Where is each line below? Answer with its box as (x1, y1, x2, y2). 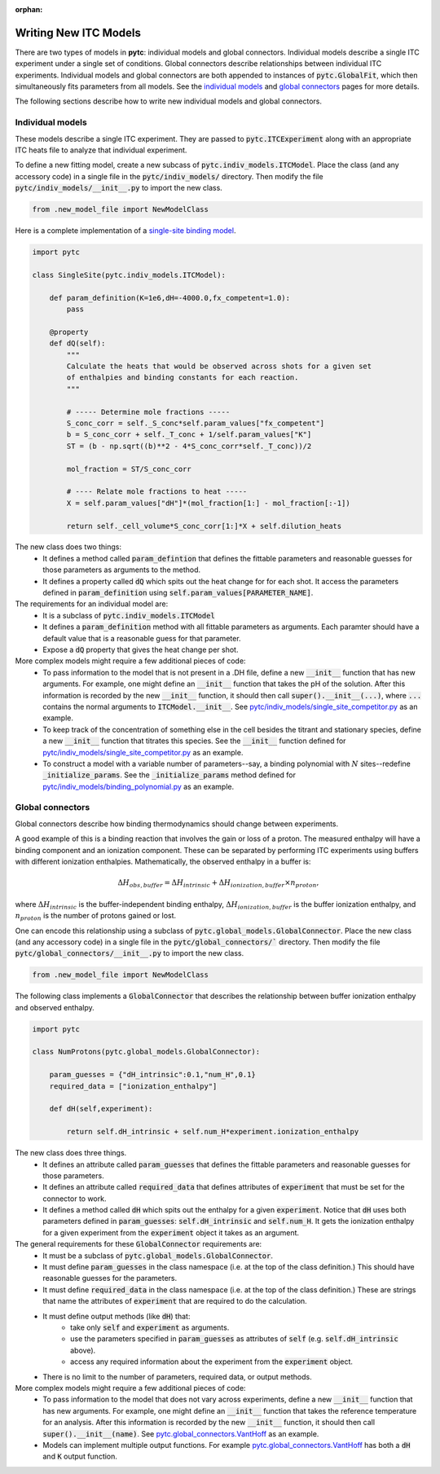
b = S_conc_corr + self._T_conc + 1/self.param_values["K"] (66, 430, 312, 439)
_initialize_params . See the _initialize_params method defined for (42, 770, 297, 780)
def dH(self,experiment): (49, 1104, 153, 1114)
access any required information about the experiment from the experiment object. (70, 1357, 354, 1366)
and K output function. (42, 1451, 118, 1462)
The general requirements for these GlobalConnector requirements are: (15, 1239, 262, 1249)
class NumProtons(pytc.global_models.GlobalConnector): (32, 1047, 261, 1057)
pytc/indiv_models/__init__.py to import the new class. (15, 183, 223, 193)
